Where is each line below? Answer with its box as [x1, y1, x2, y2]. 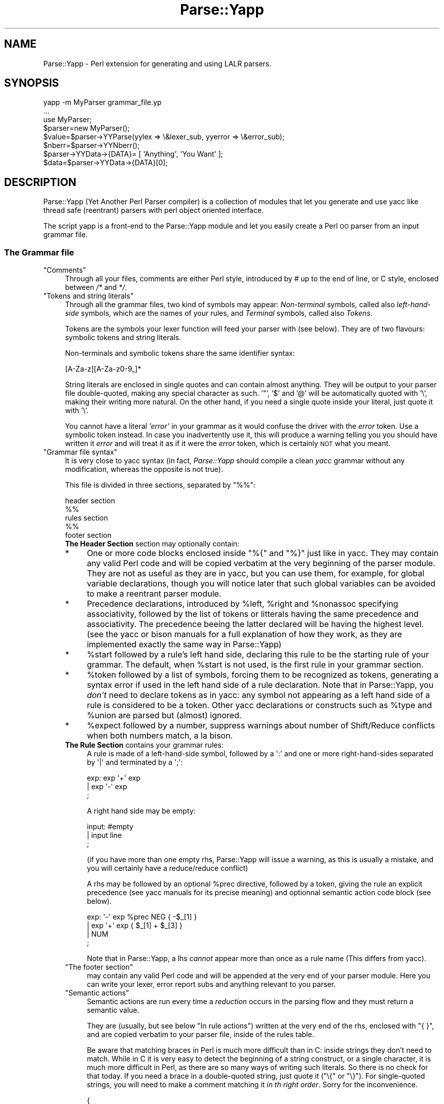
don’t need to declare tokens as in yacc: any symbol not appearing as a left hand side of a [87, 690, 430, 701]
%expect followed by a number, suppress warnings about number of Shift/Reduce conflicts [87, 720, 435, 731]
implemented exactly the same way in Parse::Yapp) [87, 639, 282, 650]
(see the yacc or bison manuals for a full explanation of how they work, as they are [87, 629, 402, 640]
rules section [65, 513, 108, 523]
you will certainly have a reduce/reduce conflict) [87, 864, 248, 873]
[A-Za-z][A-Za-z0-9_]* [65, 364, 141, 374]
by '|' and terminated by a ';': [87, 758, 183, 767]
